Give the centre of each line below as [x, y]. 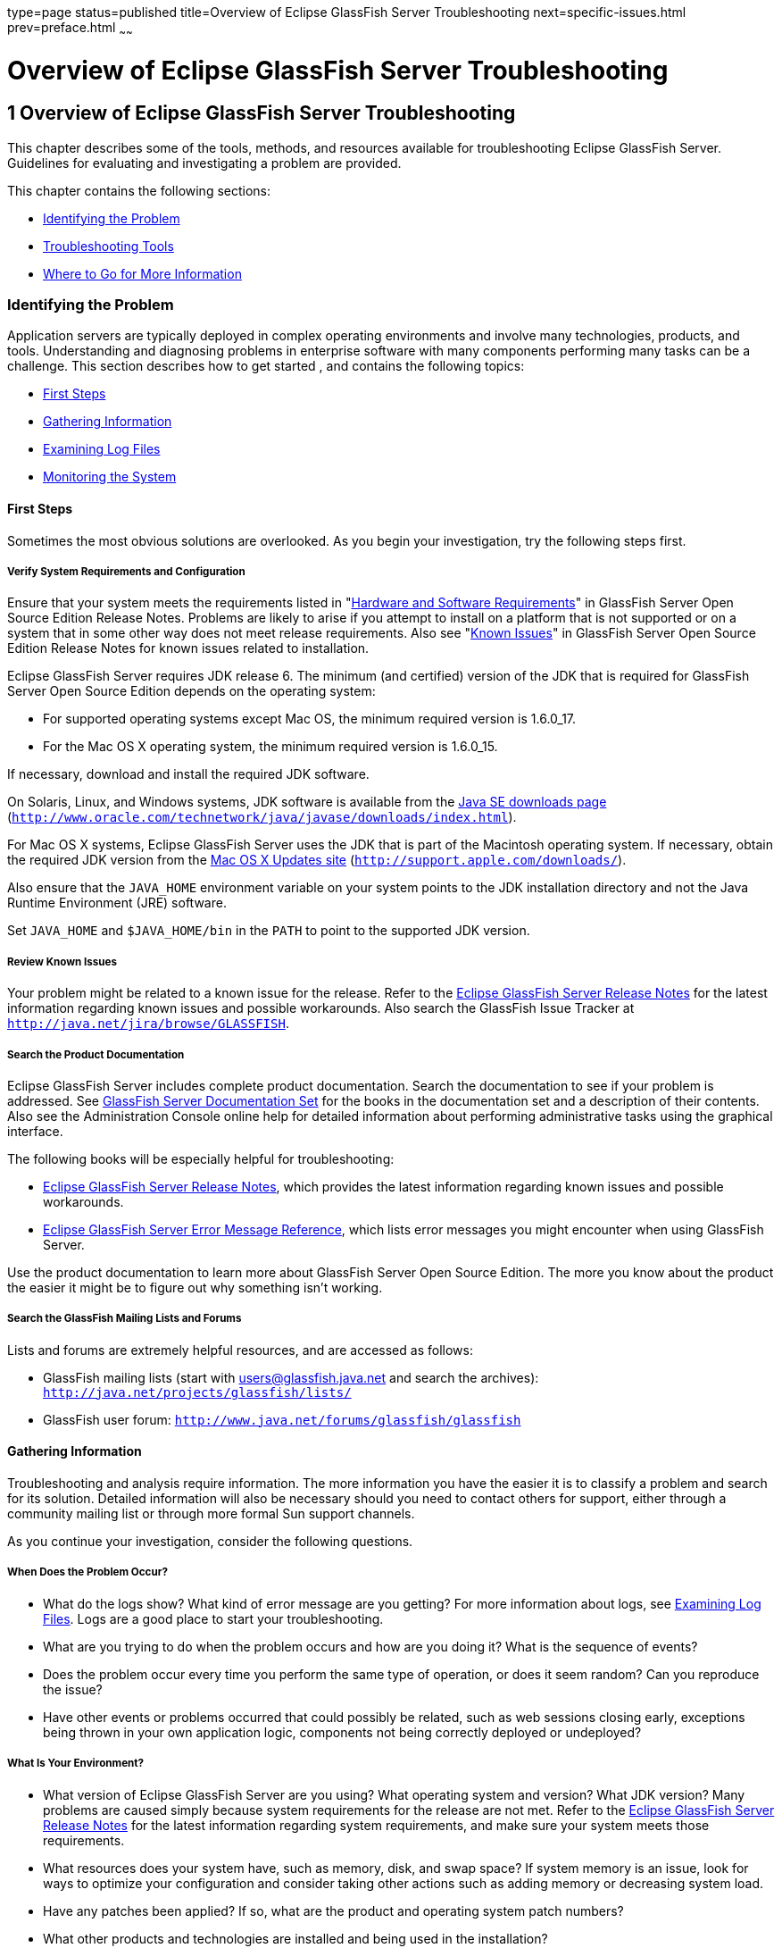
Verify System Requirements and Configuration [126, 572]
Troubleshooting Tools [108, 246]
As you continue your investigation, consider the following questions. [210, 1542]
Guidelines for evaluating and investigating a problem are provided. [204, 163]
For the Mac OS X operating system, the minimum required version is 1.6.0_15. [270, 747]
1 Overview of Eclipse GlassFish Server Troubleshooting [262, 113]
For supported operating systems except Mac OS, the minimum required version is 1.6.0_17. [310, 719]
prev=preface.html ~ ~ [70, 29]
